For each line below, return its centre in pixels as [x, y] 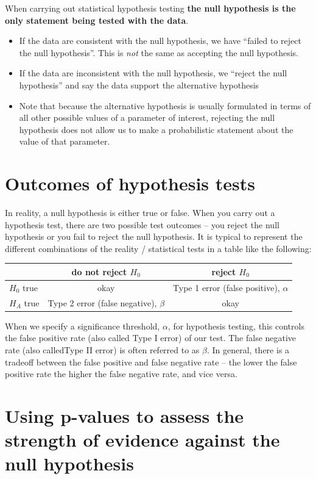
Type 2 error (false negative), [102, 302]
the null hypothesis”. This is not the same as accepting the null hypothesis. [159, 52]
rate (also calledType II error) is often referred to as [102, 349]
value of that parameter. [65, 141]
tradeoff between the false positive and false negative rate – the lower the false [151, 362]
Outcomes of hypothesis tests [130, 183]
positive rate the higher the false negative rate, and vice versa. [121, 374]
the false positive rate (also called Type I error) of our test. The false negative [151, 338]
